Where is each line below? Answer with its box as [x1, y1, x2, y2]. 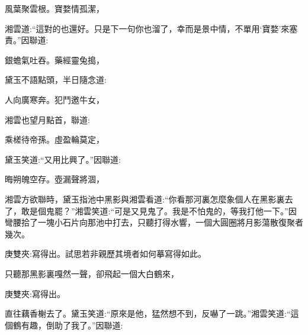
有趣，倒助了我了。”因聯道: [21, 318, 123, 331]
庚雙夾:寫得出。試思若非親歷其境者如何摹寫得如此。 [5, 247, 206, 260]
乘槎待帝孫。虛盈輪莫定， [5, 133, 104, 146]
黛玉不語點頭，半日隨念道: [5, 73, 107, 86]
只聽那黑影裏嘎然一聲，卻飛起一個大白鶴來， [5, 267, 179, 279]
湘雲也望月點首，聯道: [5, 113, 90, 125]
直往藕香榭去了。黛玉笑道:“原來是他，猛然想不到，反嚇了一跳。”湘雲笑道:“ [5, 307, 291, 320]
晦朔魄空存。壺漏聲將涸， [5, 173, 104, 185]
